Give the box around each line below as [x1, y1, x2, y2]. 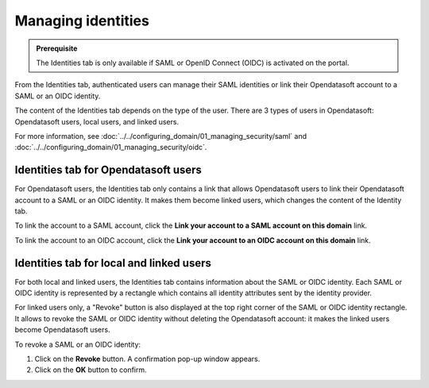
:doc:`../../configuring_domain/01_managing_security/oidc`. [14, 143, 207, 152]
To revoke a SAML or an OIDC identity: [14, 340, 141, 349]
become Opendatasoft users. [14, 325, 110, 335]
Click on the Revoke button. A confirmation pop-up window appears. [34, 354, 261, 363]
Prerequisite [36, 44, 78, 53]
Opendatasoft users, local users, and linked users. [14, 117, 179, 126]
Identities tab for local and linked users [14, 256, 212, 270]
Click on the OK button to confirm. [34, 365, 147, 375]
